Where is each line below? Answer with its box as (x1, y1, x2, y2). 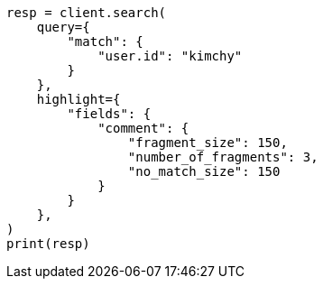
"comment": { (97, 121, 189, 135)
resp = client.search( (6, 5, 167, 20)
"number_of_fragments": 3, (127, 150, 318, 164)
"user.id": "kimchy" (97, 49, 243, 63)
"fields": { (67, 106, 152, 121)
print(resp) (6, 236, 90, 251)
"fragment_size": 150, (127, 135, 288, 150)
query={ (36, 20, 90, 34)
